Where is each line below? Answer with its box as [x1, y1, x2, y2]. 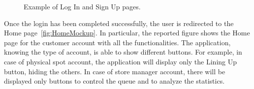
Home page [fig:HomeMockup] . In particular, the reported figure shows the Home [4, 28, 250, 38]
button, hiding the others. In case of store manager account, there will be [4, 66, 225, 76]
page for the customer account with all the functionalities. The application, [4, 37, 231, 47]
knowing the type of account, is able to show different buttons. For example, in [4, 47, 242, 57]
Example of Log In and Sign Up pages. [24, 1, 141, 11]
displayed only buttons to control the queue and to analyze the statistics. [4, 76, 225, 86]
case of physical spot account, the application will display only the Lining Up [4, 56, 237, 66]
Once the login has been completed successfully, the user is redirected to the [4, 18, 234, 28]
